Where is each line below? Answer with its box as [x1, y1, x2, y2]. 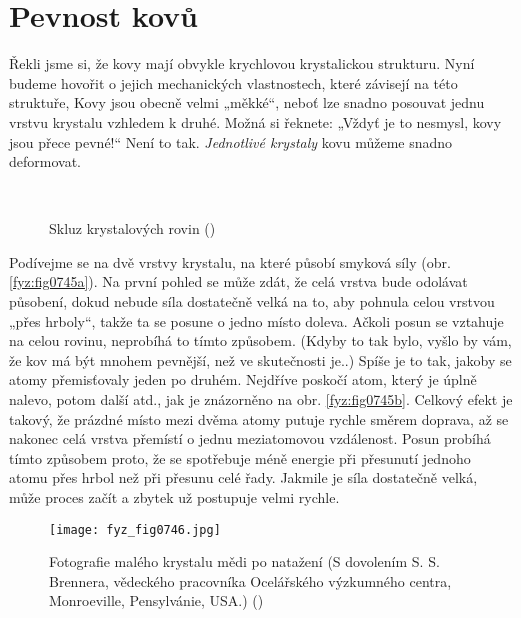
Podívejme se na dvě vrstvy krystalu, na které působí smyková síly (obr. [9, 251, 451, 272]
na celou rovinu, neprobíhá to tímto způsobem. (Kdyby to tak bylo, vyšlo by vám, [9, 330, 512, 351]
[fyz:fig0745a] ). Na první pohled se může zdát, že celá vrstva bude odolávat [9, 271, 468, 292]
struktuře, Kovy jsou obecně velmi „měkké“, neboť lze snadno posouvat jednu [9, 92, 485, 113]
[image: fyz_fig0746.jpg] [49, 522, 221, 537]
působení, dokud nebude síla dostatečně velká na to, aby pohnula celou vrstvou [9, 291, 495, 312]
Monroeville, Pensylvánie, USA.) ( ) [49, 590, 264, 611]
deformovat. [9, 151, 81, 172]
